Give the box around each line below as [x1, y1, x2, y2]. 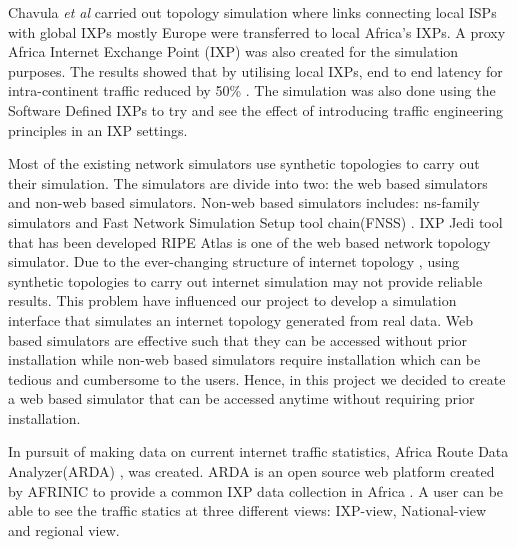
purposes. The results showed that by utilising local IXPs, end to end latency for [8, 60, 503, 81]
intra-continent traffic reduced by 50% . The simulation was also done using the [8, 80, 496, 101]
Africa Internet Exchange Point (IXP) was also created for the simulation [8, 41, 459, 62]
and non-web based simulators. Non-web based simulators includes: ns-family [8, 192, 480, 213]
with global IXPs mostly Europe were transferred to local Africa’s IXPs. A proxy [8, 21, 506, 42]
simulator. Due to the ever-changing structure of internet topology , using [8, 251, 460, 272]
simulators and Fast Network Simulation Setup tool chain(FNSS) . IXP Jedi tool [8, 211, 503, 232]
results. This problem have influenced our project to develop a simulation [8, 290, 457, 311]
